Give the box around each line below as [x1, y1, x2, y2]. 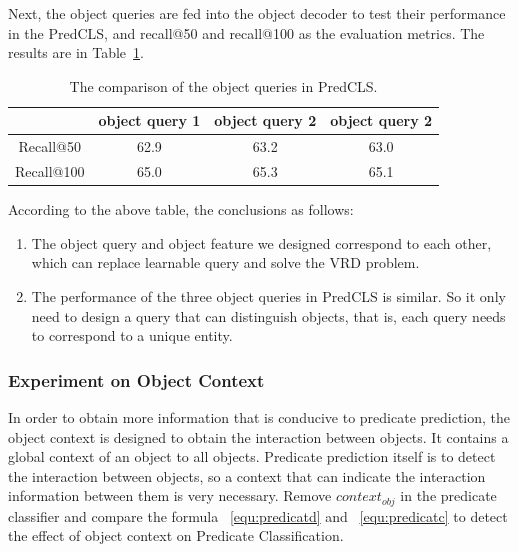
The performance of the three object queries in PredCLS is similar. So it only [31, 285, 506, 306]
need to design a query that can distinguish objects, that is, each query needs [31, 305, 506, 326]
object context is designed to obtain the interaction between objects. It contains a [8, 426, 509, 447]
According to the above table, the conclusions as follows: [8, 199, 354, 220]
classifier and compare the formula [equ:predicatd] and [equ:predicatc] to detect [8, 505, 508, 526]
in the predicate [400, 485, 497, 506]
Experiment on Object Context [8, 367, 265, 392]
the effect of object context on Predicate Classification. [8, 525, 344, 546]
